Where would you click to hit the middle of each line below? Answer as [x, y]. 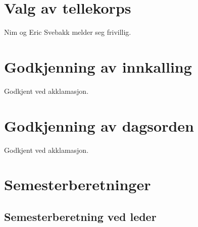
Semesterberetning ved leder [80, 216]
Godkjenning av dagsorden [99, 125]
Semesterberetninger [78, 184]
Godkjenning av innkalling [98, 66]
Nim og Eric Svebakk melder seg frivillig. [68, 32]
